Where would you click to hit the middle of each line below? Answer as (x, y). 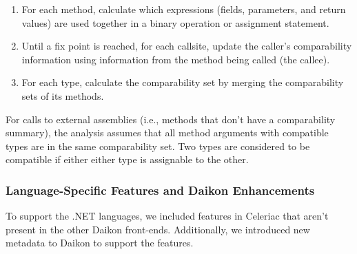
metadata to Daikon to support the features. (100, 243)
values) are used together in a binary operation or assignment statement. (175, 22)
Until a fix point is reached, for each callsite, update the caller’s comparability (187, 46)
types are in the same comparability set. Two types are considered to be (158, 146)
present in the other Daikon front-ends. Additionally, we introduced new (158, 229)
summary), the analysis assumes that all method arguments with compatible (167, 133)
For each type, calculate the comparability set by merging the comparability (183, 82)
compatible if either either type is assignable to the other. (127, 159)
